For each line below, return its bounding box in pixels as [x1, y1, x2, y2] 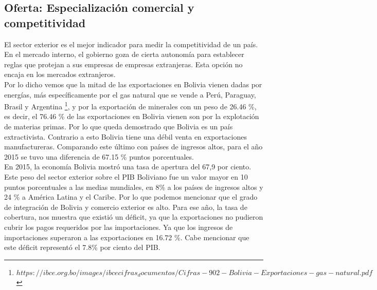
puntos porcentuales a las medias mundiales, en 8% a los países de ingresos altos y [4, 181, 263, 192]
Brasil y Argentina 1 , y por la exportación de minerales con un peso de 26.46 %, [4, 100, 257, 111]
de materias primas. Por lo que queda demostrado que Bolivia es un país [4, 121, 233, 131]
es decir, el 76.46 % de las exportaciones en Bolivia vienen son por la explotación [4, 111, 259, 122]
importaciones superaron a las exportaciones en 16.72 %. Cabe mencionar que [4, 231, 249, 242]
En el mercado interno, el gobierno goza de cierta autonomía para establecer [4, 49, 244, 60]
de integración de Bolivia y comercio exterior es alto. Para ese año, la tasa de [4, 201, 247, 212]
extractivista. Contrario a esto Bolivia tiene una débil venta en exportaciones [4, 131, 247, 142]
